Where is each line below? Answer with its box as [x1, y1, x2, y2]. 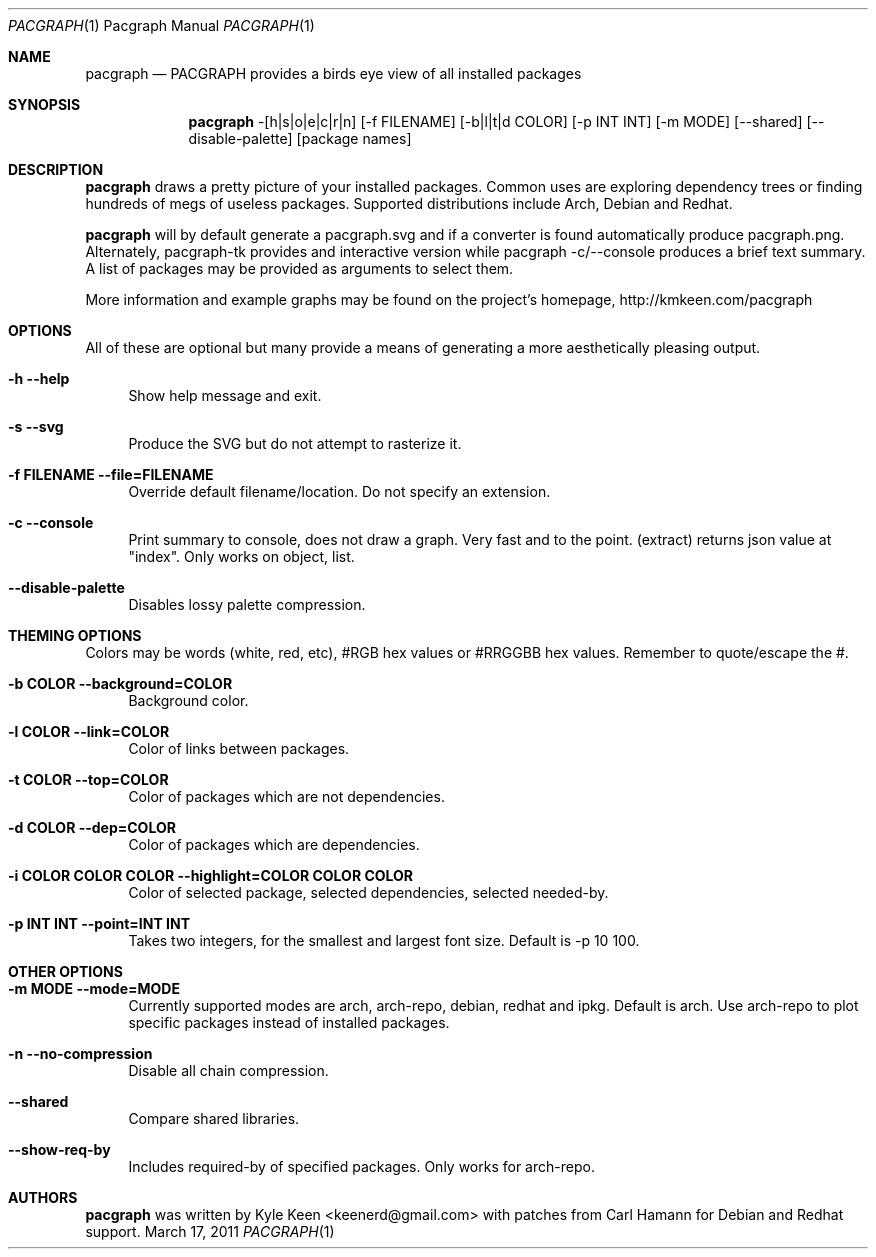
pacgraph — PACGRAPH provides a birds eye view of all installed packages [85, 65, 582, 82]
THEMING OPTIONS [8, 627, 142, 644]
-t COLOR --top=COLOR [8, 771, 169, 788]
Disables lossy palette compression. [128, 596, 366, 613]
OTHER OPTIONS [8, 963, 123, 980]
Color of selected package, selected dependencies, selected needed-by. [128, 884, 609, 901]
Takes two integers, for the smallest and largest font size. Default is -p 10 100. [128, 932, 640, 949]
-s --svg [8, 418, 64, 435]
